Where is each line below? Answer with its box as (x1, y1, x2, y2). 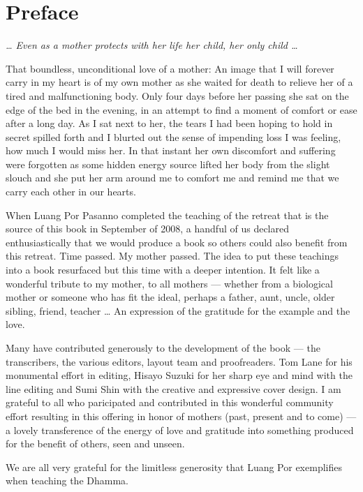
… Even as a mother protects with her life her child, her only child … (6, 38, 298, 52)
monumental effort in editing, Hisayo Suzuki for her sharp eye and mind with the (6, 368, 353, 382)
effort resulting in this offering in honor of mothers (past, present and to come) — (6, 408, 357, 423)
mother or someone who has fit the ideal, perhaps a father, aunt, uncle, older (6, 290, 335, 304)
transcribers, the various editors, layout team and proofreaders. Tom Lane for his (6, 354, 353, 368)
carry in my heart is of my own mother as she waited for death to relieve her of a (6, 75, 353, 89)
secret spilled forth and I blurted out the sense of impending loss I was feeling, (6, 129, 341, 144)
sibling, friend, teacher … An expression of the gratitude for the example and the (6, 303, 350, 318)
